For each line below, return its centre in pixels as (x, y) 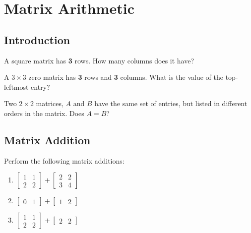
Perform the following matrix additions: (64, 160)
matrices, (50, 103)
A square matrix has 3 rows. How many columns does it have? (99, 60)
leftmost (16, 87)
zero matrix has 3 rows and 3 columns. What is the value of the (126, 77)
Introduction (37, 39)
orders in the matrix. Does (44, 113)
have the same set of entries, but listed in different (171, 103)
